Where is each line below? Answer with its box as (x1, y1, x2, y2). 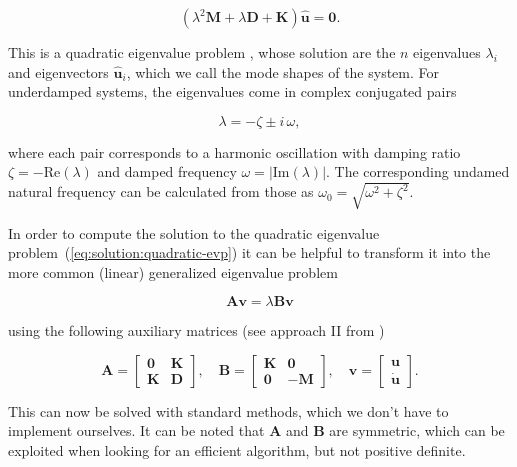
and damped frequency (97, 161, 237, 182)
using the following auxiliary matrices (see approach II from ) (8, 320, 385, 341)
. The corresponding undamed (326, 161, 510, 182)
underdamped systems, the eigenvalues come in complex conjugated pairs (8, 81, 457, 102)
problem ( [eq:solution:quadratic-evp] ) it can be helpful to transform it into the (8, 242, 491, 263)
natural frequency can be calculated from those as (8, 181, 314, 202)
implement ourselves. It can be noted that (8, 420, 265, 441)
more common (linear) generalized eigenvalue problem (8, 261, 338, 282)
